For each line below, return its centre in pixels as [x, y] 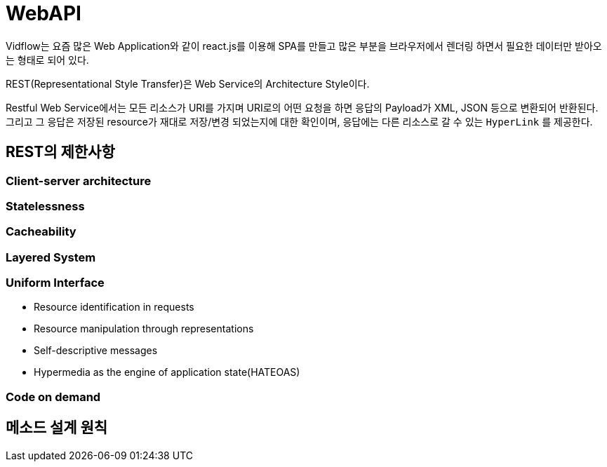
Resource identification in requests [114, 307]
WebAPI [44, 13]
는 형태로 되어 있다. [47, 60]
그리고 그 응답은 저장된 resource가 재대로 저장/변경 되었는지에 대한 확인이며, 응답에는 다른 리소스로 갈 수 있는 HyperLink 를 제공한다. [299, 121]
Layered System [51, 257]
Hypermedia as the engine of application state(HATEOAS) [167, 372]
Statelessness [45, 206]
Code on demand [53, 397]
